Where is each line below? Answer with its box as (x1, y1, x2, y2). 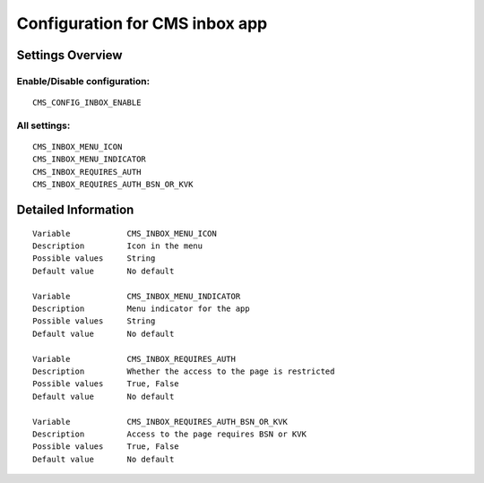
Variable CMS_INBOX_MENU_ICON (32, 229, 217, 238)
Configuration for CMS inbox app (16, 13, 268, 33)
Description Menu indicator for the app (32, 304, 250, 314)
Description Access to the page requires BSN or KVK (32, 428, 307, 439)
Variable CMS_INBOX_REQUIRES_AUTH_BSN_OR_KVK (32, 417, 289, 427)
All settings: (16, 119, 71, 132)
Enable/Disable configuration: (16, 74, 151, 87)
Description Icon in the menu (32, 241, 203, 251)
